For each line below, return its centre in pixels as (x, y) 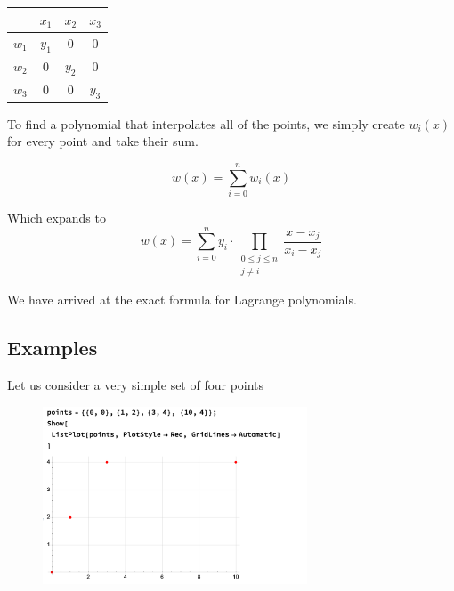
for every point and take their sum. (103, 141)
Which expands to (57, 218)
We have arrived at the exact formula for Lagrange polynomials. (182, 300)
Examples (53, 348)
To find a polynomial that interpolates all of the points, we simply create (206, 123)
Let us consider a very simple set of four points (136, 385)
